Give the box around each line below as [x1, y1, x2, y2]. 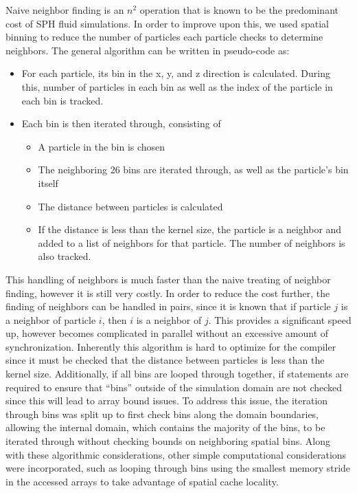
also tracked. [38, 249, 91, 263]
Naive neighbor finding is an [5, 3, 124, 17]
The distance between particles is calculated [38, 199, 223, 213]
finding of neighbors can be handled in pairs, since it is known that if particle [5, 299, 331, 314]
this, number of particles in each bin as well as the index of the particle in [21, 79, 333, 94]
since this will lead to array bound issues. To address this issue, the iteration [5, 393, 328, 408]
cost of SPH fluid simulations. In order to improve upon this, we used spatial [5, 16, 329, 30]
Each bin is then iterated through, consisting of [21, 116, 221, 131]
